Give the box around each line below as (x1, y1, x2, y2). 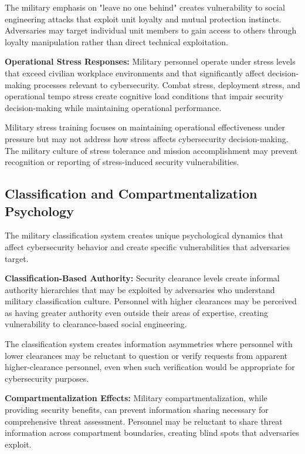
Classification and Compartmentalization (5, 184, 257, 203)
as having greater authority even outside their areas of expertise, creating (5, 306, 268, 318)
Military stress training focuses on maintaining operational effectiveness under (5, 121, 285, 133)
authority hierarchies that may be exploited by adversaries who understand (5, 283, 275, 295)
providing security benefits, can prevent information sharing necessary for (5, 403, 269, 416)
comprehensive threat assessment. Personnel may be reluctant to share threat (5, 415, 283, 427)
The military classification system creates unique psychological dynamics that (5, 229, 284, 241)
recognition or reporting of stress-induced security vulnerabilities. (5, 156, 239, 168)
